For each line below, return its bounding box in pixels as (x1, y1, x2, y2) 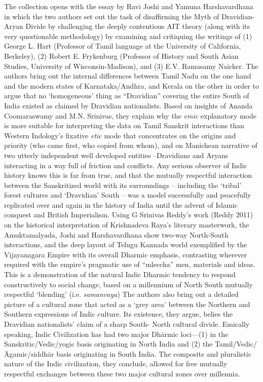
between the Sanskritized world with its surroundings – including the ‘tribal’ (4, 179, 242, 190)
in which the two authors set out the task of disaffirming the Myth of (4, 11, 219, 21)
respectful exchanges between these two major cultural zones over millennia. (4, 368, 240, 378)
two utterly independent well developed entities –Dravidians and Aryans (4, 149, 229, 160)
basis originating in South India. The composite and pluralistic (56, 348, 251, 359)
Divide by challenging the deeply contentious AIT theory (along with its (25, 21, 250, 31)
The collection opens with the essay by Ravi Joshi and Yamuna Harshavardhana (4, 1, 254, 11)
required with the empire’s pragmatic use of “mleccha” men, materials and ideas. (4, 259, 255, 270)
